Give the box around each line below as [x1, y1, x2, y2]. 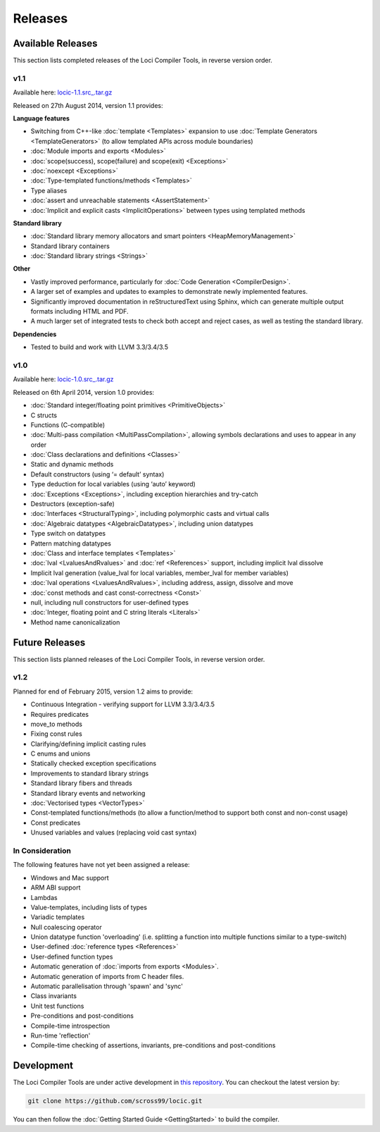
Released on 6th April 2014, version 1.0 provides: [13, 388, 155, 396]
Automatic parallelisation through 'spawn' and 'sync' [30, 982, 183, 990]
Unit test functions [30, 1002, 84, 1010]
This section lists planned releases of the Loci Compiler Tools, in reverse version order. [13, 655, 265, 663]
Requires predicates [30, 710, 89, 718]
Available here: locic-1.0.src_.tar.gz [13, 375, 114, 383]
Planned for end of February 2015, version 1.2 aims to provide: [13, 687, 194, 696]
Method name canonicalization [30, 617, 120, 627]
